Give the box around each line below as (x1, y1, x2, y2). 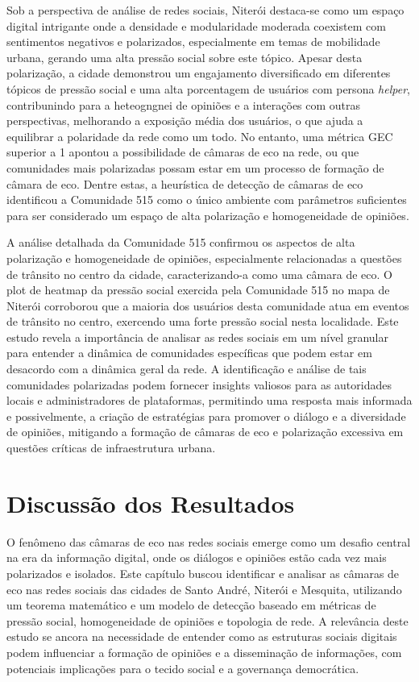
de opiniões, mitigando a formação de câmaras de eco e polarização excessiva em (6, 423, 404, 440)
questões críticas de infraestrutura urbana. (6, 439, 216, 456)
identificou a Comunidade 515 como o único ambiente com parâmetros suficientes (6, 191, 407, 208)
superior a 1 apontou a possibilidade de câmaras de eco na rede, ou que (6, 143, 359, 160)
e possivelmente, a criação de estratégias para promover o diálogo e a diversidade (6, 407, 406, 424)
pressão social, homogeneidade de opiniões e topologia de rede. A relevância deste (6, 612, 409, 629)
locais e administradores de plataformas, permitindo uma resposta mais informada (6, 392, 413, 409)
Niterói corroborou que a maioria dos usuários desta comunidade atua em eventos (6, 297, 409, 314)
